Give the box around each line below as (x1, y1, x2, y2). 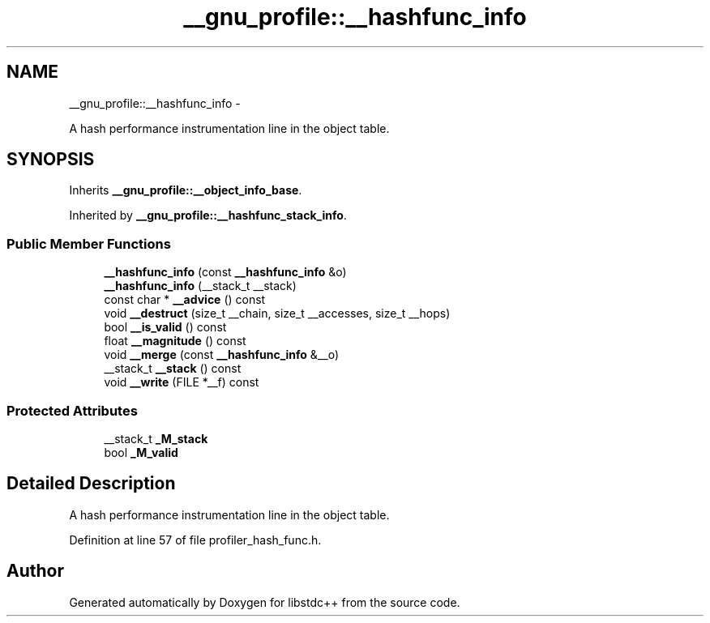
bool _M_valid (104, 445, 178, 459)
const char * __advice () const (104, 292, 266, 307)
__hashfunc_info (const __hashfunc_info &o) (104, 265, 347, 279)
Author (6, 561, 64, 582)
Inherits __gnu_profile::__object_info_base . (69, 183, 302, 198)
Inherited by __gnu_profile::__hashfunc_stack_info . (69, 208, 347, 223)
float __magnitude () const (104, 334, 246, 348)
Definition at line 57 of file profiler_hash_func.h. (69, 532, 322, 547)
